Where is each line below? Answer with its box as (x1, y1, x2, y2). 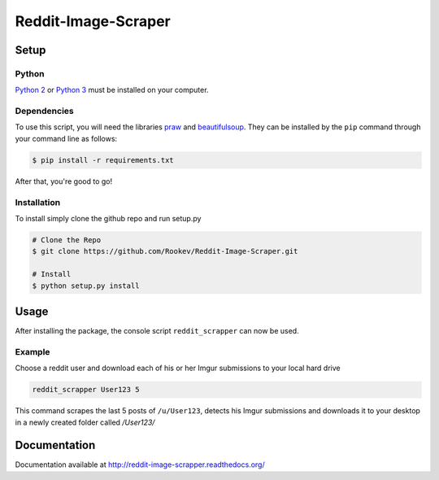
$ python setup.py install (32, 281, 140, 290)
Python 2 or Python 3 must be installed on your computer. (15, 85, 209, 95)
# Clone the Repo (32, 235, 102, 244)
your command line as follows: (15, 133, 118, 143)
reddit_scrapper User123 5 (32, 385, 140, 395)
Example (15, 346, 50, 357)
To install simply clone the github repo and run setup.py (15, 213, 202, 223)
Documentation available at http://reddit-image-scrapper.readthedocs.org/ (15, 460, 265, 469)
